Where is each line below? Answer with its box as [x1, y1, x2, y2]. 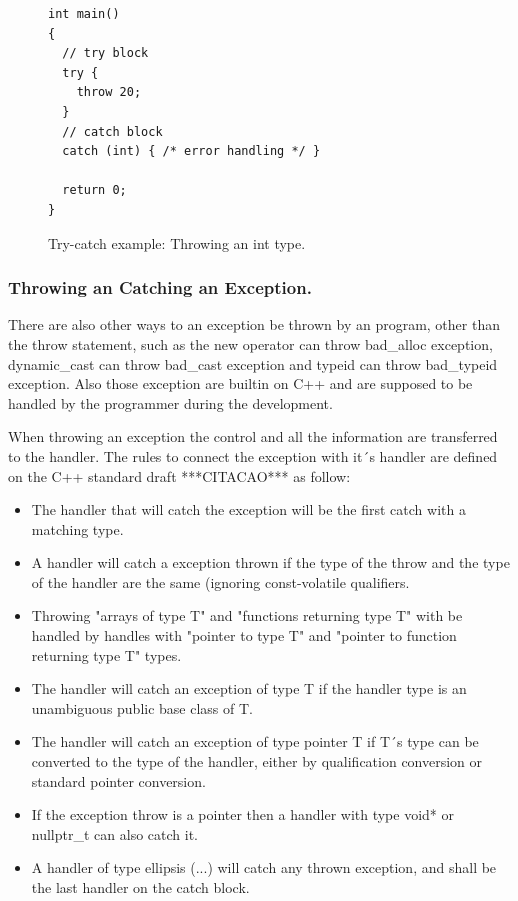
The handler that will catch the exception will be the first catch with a [31, 499, 466, 520]
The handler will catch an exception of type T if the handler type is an [31, 678, 467, 699]
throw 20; [76, 85, 142, 100]
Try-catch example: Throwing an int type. [48, 232, 306, 253]
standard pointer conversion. [31, 770, 206, 791]
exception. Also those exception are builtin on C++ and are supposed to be [8, 373, 473, 394]
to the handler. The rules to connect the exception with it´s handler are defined [8, 445, 498, 466]
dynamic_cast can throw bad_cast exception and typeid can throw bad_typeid [8, 353, 498, 374]
